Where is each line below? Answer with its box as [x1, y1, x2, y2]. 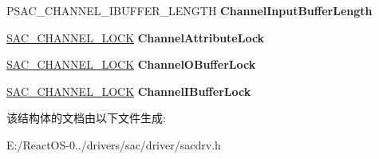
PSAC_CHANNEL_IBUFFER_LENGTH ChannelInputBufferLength [6, 2, 373, 18]
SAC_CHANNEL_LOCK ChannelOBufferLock [6, 56, 256, 73]
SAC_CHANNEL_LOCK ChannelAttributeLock [6, 29, 265, 46]
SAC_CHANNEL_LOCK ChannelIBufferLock [6, 82, 251, 99]
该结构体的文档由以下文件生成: [6, 109, 166, 126]
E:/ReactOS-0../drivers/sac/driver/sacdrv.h [6, 136, 221, 153]
